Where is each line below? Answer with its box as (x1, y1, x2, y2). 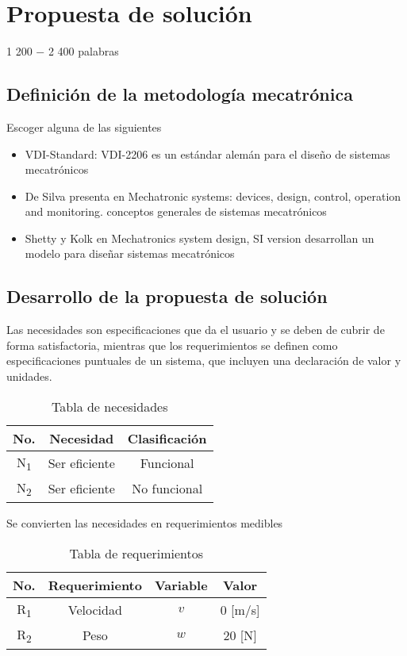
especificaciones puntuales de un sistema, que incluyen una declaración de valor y (6, 352, 401, 369)
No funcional (132, 479, 203, 498)
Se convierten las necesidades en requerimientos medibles (6, 515, 283, 531)
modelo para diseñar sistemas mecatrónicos (25, 245, 235, 262)
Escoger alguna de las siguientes (6, 118, 162, 135)
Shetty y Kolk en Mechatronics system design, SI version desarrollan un (25, 229, 374, 246)
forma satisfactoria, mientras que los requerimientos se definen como (6, 336, 338, 353)
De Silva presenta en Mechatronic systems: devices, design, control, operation (25, 187, 401, 204)
